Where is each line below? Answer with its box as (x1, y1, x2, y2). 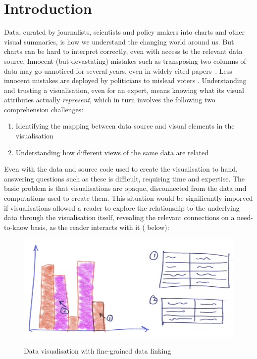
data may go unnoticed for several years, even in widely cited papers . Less (4, 65, 232, 76)
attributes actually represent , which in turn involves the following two (4, 94, 215, 105)
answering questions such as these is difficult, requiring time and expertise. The (4, 173, 245, 183)
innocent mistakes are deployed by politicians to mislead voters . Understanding (4, 75, 247, 86)
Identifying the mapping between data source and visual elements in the (15, 121, 235, 131)
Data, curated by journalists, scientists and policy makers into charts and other (4, 27, 245, 37)
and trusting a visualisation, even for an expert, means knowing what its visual (4, 85, 244, 95)
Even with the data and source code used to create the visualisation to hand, (4, 164, 238, 174)
